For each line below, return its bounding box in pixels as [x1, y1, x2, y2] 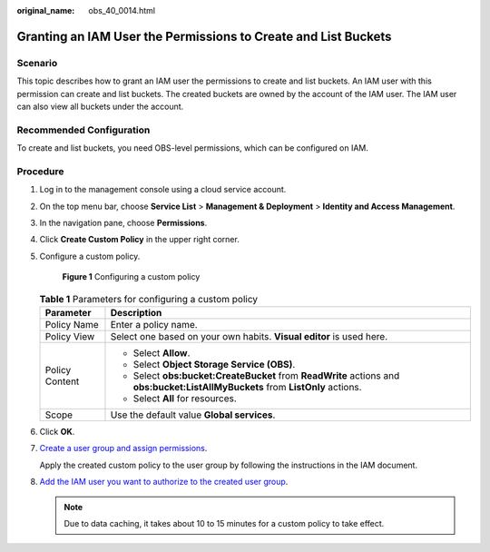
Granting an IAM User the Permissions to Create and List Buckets [16, 28, 392, 44]
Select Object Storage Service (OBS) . [132, 358, 296, 370]
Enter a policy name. [110, 318, 199, 330]
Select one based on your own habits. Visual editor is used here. [110, 330, 388, 342]
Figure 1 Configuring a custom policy [62, 271, 201, 282]
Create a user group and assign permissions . [39, 443, 208, 454]
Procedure [16, 164, 64, 177]
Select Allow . [132, 346, 191, 359]
